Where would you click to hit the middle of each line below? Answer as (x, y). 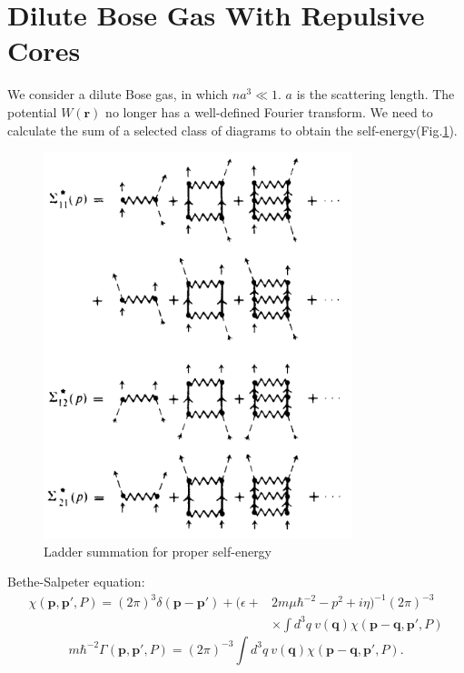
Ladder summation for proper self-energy (158, 551)
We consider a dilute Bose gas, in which (118, 94)
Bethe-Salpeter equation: (76, 582)
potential (32, 111)
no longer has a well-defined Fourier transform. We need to (269, 111)
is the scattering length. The (375, 94)
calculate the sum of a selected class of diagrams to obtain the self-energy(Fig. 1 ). (232, 130)
